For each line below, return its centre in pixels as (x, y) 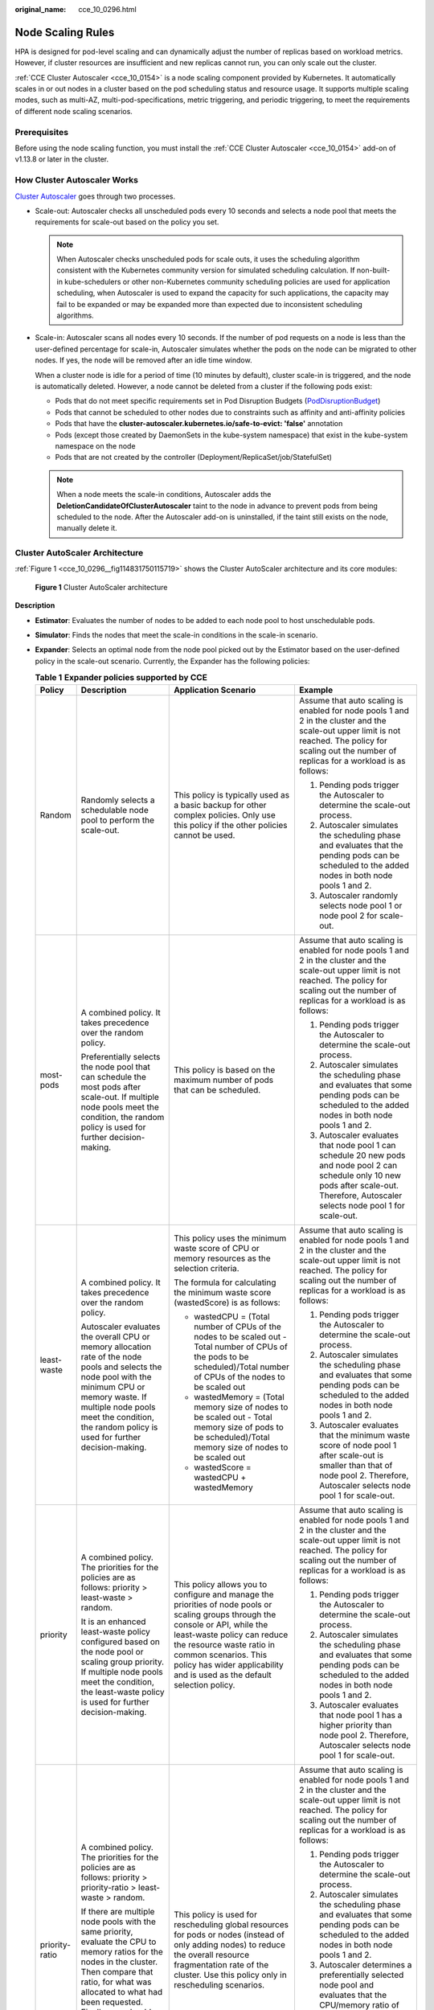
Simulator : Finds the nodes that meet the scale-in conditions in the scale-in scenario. (176, 635)
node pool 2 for (348, 915)
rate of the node (111, 1356)
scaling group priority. (123, 1662)
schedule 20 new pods (362, 1155)
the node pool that (115, 1067)
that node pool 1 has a (360, 1715)
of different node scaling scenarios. (74, 111)
